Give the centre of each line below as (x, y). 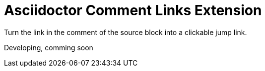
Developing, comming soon (49, 47)
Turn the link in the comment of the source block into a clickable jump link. (126, 32)
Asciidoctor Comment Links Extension (133, 10)
